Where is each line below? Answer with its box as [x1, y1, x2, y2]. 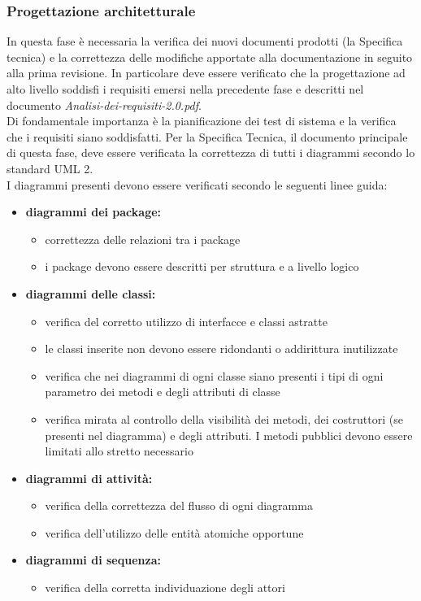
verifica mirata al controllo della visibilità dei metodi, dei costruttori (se [45, 410, 403, 427]
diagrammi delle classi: [25, 285, 156, 302]
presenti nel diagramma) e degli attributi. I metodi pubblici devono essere [45, 426, 413, 443]
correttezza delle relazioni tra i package [45, 230, 241, 247]
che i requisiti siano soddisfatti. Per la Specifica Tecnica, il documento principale [7, 128, 408, 145]
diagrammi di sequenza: [25, 551, 161, 568]
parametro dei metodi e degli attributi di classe [45, 383, 280, 400]
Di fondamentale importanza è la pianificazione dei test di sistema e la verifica [7, 112, 397, 129]
